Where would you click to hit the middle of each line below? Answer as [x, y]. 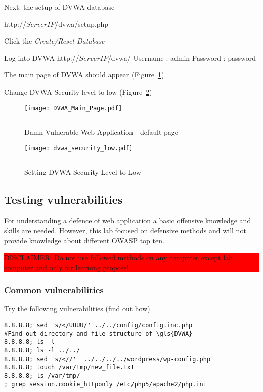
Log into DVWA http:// [42, 57]
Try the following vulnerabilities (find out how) [77, 309]
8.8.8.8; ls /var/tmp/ [42, 376]
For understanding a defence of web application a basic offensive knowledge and [128, 221]
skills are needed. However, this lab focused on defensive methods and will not [125, 230]
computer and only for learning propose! [67, 267]
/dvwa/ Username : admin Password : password [182, 57]
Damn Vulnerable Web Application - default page [101, 132]
